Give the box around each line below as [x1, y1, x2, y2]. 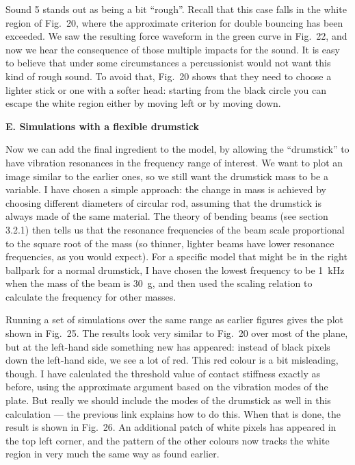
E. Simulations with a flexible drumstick [5, 118, 199, 133]
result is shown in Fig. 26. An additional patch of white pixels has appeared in [5, 420, 337, 434]
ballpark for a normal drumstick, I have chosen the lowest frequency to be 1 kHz [5, 262, 345, 277]
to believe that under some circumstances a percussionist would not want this [5, 55, 331, 70]
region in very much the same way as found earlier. [5, 447, 220, 461]
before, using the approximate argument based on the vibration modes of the [5, 379, 328, 394]
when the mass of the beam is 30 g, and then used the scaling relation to [5, 276, 313, 290]
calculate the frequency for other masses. [5, 289, 176, 303]
